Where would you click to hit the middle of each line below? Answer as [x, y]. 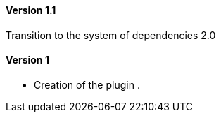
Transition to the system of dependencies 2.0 [111, 35]
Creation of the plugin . [87, 84]
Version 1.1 [31, 10]
